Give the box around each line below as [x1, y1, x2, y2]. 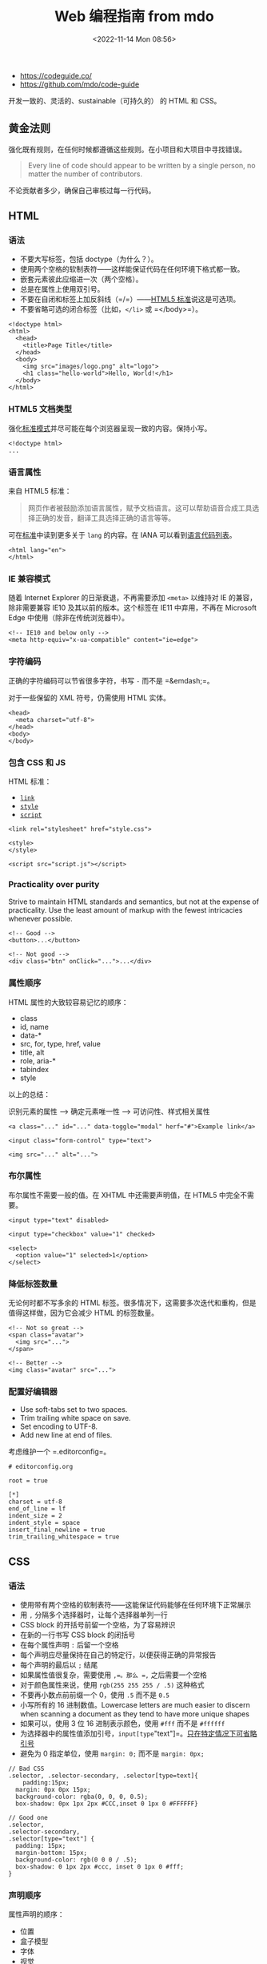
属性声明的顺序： [8, 1910, 65, 1919]
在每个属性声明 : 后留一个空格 [19, 1640, 119, 1650]
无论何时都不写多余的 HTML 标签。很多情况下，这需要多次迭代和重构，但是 [8, 1298, 257, 1308]
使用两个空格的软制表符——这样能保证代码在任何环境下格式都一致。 [19, 264, 245, 274]
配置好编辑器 [8, 1386, 58, 1397]
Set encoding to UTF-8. [19, 1422, 98, 1431]
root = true [8, 1477, 48, 1485]
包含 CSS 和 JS [8, 756, 66, 768]
